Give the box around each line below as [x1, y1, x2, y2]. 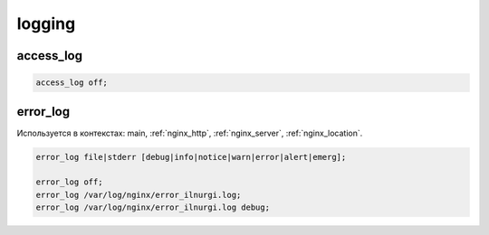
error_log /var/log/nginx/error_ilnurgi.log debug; [35, 202, 271, 212]
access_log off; [35, 78, 109, 88]
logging [16, 14, 76, 33]
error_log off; [35, 177, 103, 187]
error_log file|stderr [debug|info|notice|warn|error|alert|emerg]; [35, 152, 347, 162]
